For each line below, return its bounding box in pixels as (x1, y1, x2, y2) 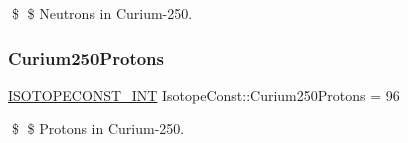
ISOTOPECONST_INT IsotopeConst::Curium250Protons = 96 (8, 84, 400, 105)
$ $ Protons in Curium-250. (11, 118, 185, 139)
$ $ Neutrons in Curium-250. (11, 3, 193, 23)
